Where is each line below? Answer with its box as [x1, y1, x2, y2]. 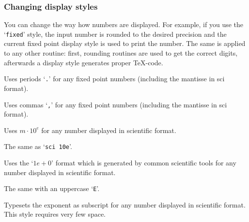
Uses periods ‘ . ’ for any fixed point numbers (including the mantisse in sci [4, 74, 225, 84]
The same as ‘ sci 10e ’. [4, 141, 72, 151]
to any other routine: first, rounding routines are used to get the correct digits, [4, 48, 238, 58]
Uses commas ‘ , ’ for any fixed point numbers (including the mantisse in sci [4, 99, 227, 109]
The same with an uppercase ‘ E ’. [4, 183, 100, 193]
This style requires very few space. [4, 209, 106, 219]
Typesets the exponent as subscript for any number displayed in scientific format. [4, 199, 246, 209]
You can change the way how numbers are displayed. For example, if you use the [4, 19, 244, 30]
